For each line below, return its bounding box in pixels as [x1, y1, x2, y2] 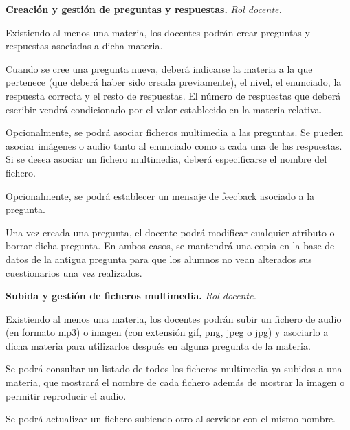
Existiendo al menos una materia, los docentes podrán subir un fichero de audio [6, 311, 342, 326]
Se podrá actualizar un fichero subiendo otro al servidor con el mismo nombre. [6, 411, 336, 426]
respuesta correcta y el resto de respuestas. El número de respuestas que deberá [6, 88, 341, 102]
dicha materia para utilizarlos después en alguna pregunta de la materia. [6, 338, 311, 352]
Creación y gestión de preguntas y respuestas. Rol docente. [6, 2, 282, 16]
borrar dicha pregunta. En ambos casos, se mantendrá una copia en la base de [6, 238, 335, 253]
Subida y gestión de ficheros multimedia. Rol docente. [6, 288, 256, 303]
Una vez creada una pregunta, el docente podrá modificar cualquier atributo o [6, 225, 335, 239]
